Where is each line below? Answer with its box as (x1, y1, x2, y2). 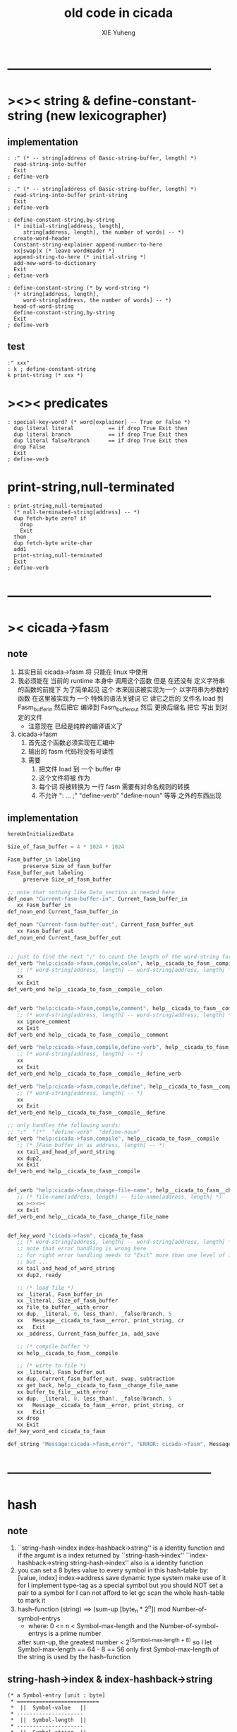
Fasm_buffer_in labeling (7, 856, 80, 863)
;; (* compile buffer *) (16, 1343, 90, 1350)
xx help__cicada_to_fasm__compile (16, 1349, 119, 1357)
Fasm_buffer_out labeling (7, 869, 83, 877)
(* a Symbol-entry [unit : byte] (7, 1692, 106, 1700)
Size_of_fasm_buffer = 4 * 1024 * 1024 (7, 843, 125, 850)
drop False (13, 443, 46, 450)
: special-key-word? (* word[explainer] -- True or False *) (7, 418, 191, 425)
